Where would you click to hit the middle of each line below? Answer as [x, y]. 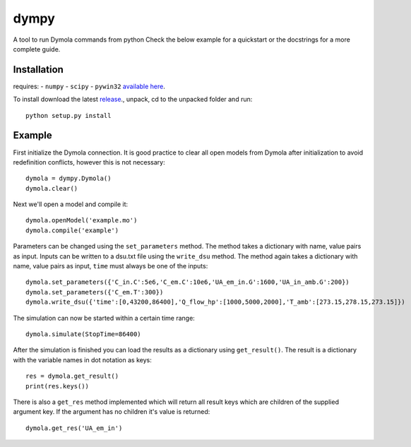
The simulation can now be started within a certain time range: [104, 318]
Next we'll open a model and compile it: [71, 204]
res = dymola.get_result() [72, 376]
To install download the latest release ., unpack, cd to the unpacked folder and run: [133, 100]
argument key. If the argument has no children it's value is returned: [112, 412]
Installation [38, 70]
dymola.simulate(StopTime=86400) [83, 334]
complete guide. [37, 49]
